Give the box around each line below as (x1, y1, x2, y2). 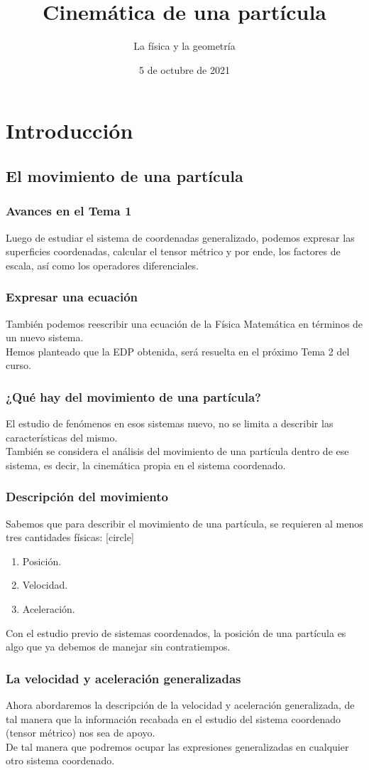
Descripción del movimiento (6, 488, 168, 506)
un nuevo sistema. (6, 330, 84, 345)
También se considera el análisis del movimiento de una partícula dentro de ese (6, 444, 349, 459)
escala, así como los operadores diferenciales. (6, 257, 199, 272)
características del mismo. (6, 429, 118, 444)
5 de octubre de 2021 (139, 62, 230, 77)
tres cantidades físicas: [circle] (6, 530, 134, 545)
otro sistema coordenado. (6, 753, 115, 768)
